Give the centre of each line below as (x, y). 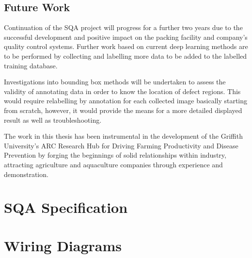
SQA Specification (66, 207)
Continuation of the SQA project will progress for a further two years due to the (123, 27)
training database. (31, 65)
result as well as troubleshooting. (53, 120)
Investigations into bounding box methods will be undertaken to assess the (115, 82)
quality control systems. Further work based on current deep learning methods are (126, 46)
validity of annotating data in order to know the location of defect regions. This (122, 91)
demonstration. (26, 174)
